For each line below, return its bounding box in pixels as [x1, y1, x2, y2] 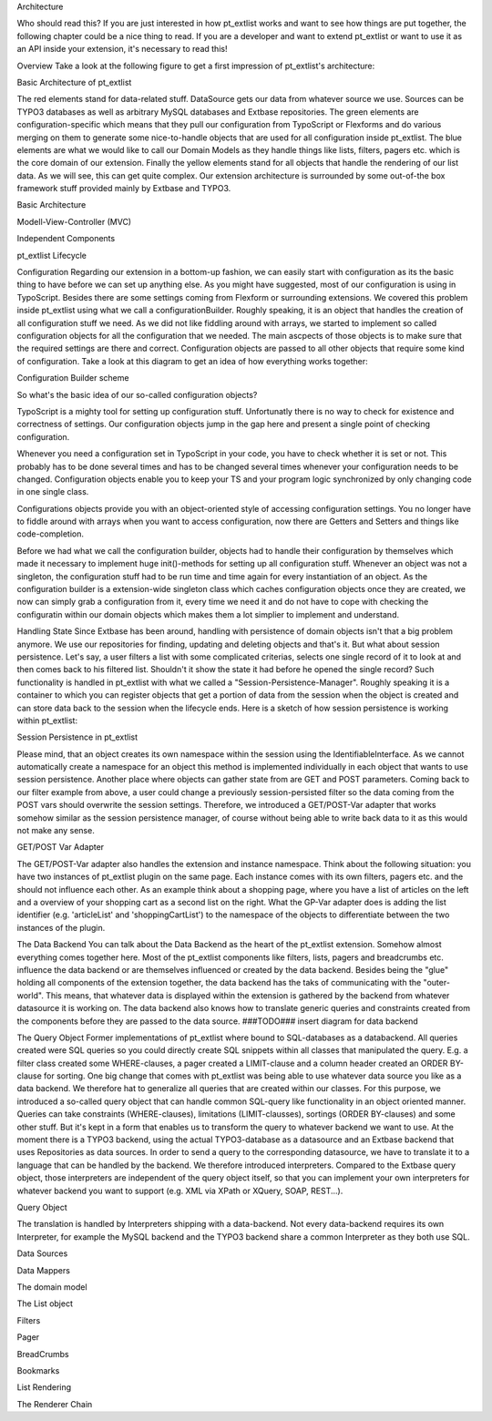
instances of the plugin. [16, 922, 106, 933]
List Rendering [16, 1382, 72, 1393]
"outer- [423, 977, 451, 988]
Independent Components [16, 233, 116, 244]
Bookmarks [16, 1365, 60, 1375]
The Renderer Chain [16, 1398, 93, 1409]
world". [16, 989, 45, 1001]
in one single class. [16, 486, 89, 497]
